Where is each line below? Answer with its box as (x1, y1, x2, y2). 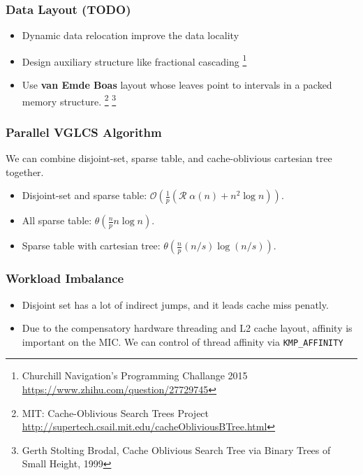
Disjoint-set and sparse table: (22, 188, 147, 203)
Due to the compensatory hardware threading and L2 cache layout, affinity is (22, 321, 353, 335)
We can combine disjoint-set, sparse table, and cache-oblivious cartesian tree (6, 151, 332, 166)
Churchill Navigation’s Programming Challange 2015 (22, 368, 248, 383)
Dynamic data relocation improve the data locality (22, 28, 239, 43)
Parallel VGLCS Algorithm (6, 123, 162, 140)
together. (6, 164, 44, 179)
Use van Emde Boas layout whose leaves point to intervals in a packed (22, 78, 332, 92)
